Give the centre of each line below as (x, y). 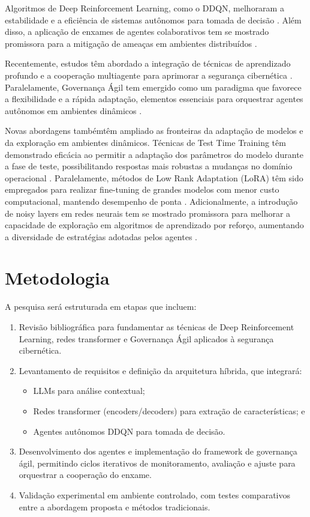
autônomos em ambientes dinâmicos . (73, 110)
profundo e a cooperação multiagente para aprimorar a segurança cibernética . (149, 75)
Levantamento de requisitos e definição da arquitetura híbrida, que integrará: (160, 370)
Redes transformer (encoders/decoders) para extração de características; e (169, 410)
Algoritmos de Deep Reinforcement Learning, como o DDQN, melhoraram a (145, 8)
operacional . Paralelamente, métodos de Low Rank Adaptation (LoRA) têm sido (154, 177)
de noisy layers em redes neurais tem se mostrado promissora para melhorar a (148, 213)
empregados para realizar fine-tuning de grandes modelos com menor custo (142, 189)
